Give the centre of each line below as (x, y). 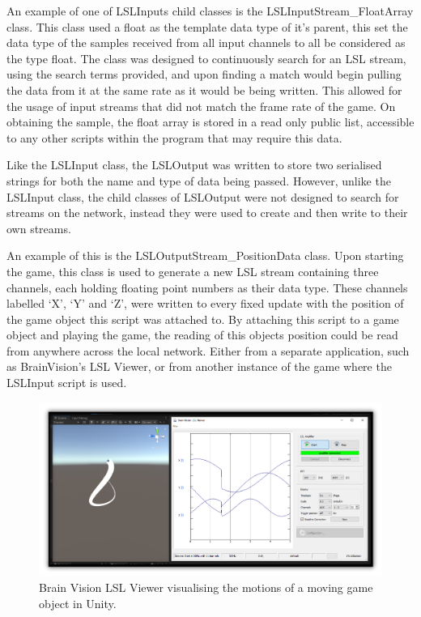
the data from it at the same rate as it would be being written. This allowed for (204, 89)
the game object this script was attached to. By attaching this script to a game (203, 319)
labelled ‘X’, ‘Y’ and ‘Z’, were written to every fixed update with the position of (205, 303)
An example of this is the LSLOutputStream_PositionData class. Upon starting (205, 255)
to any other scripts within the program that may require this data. (174, 137)
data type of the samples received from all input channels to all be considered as (206, 43)
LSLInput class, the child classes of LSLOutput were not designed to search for (203, 196)
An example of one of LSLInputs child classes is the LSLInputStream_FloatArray (210, 11)
